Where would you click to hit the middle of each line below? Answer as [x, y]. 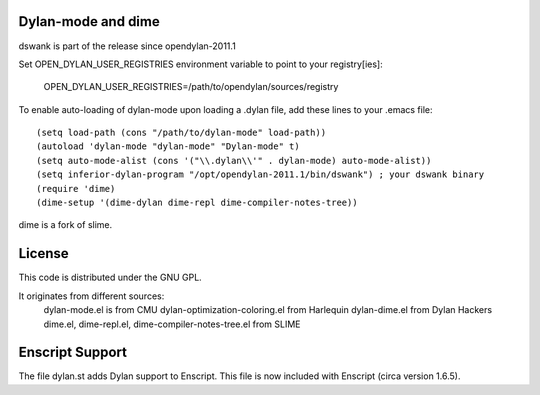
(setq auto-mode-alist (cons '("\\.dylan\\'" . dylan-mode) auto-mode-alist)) [234, 160]
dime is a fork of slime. [65, 225]
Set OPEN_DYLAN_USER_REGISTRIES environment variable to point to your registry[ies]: [201, 64]
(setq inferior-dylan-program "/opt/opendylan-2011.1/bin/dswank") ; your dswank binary [260, 174]
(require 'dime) [76, 188]
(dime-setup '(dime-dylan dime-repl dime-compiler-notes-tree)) [197, 203]
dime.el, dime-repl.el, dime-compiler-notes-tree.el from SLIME [172, 324]
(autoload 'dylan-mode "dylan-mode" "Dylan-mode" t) [168, 146]
